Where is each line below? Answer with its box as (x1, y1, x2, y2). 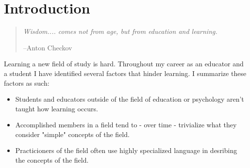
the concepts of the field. (15, 155, 89, 165)
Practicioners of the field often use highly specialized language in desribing (15, 145, 237, 155)
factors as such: (4, 77, 50, 88)
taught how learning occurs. (15, 103, 98, 113)
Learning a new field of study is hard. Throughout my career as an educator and (4, 59, 244, 69)
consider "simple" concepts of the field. (15, 129, 130, 139)
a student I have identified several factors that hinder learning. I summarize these (4, 68, 247, 78)
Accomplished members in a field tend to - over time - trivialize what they (15, 120, 237, 130)
